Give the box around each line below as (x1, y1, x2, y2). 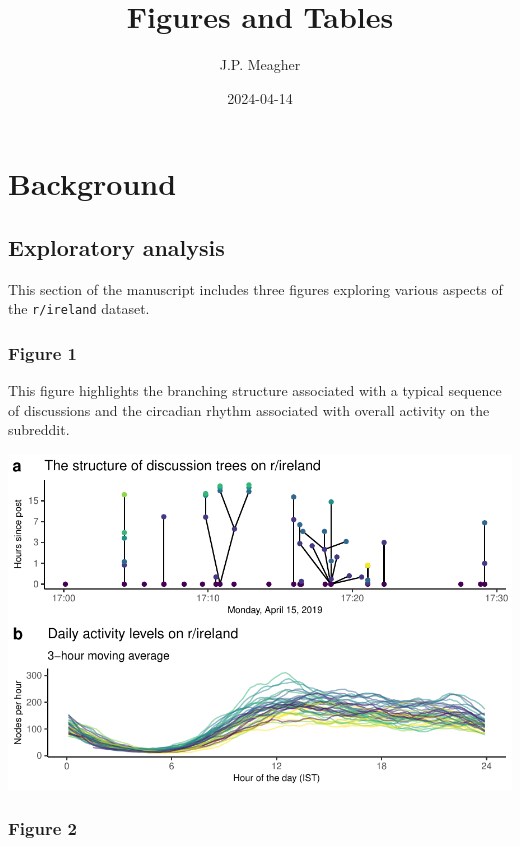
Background (8, 163, 177, 204)
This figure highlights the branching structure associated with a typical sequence (8, 380, 502, 401)
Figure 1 (8, 340, 77, 365)
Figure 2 (8, 816, 77, 841)
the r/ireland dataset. (8, 298, 150, 319)
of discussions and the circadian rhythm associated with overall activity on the (8, 399, 490, 420)
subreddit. (8, 419, 70, 440)
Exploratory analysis (8, 231, 225, 262)
